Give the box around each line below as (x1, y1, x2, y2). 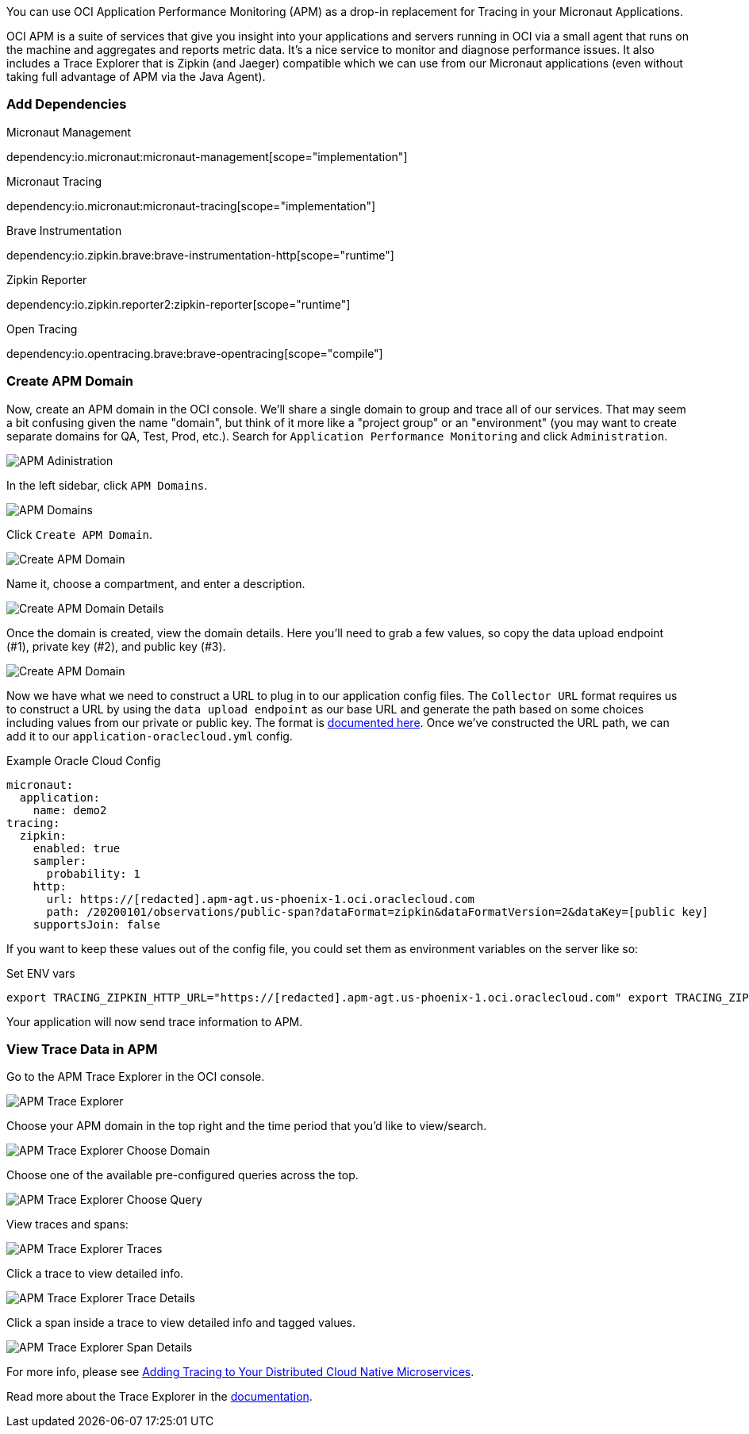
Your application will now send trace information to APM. (6, 1014, 303, 1028)
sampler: (33, 854, 87, 867)
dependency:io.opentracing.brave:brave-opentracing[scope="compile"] (6, 346, 383, 360)
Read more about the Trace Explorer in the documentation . (6, 1390, 313, 1404)
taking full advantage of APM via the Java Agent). (6, 70, 266, 83)
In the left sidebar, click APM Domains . (6, 478, 208, 492)
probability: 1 (46, 867, 140, 880)
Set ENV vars (6, 966, 75, 980)
